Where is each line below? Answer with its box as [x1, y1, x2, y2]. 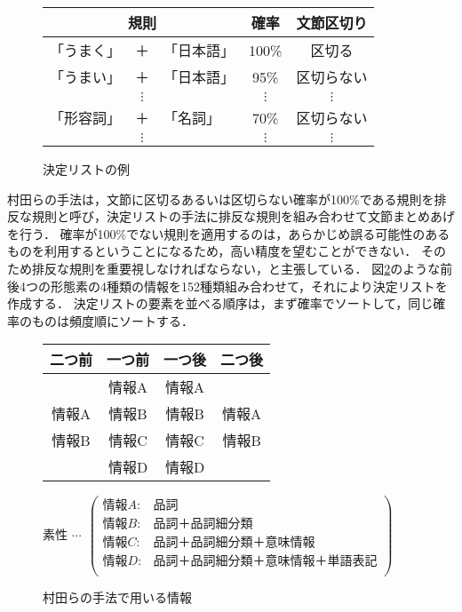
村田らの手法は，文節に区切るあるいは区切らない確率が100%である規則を [7, 189, 434, 208]
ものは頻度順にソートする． [31, 311, 194, 330]
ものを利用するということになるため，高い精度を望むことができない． [7, 242, 418, 260]
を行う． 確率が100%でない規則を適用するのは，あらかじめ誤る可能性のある [7, 224, 450, 242]
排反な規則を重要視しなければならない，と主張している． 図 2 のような [31, 258, 441, 277]
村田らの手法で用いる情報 [43, 587, 192, 606]
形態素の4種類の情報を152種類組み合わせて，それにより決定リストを [50, 276, 448, 295]
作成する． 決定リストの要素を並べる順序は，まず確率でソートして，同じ [7, 294, 434, 313]
